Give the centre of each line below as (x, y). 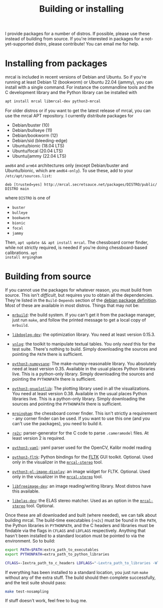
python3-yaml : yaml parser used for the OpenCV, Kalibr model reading (81, 448)
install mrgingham (24, 257)
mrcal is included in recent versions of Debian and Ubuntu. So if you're (76, 77)
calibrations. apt (21, 253)
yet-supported (19, 44)
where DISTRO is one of (28, 198)
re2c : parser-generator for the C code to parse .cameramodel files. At (80, 433)
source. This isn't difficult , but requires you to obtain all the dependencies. (79, 295)
